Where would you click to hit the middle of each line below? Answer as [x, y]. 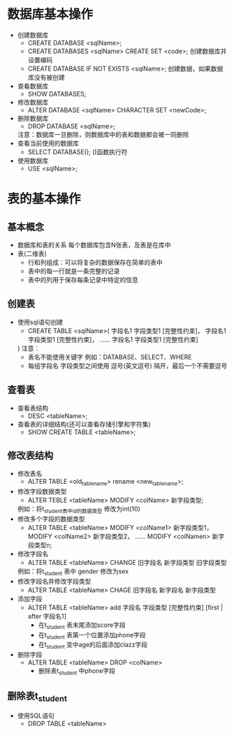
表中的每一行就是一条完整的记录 [74, 271]
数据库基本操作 [50, 14]
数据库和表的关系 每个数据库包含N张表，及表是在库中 [94, 244]
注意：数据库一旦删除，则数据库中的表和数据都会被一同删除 [103, 134]
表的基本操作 [44, 199]
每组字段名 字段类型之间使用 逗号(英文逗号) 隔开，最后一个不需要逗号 [127, 365]
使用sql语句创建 [40, 322]
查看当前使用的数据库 [48, 143]
